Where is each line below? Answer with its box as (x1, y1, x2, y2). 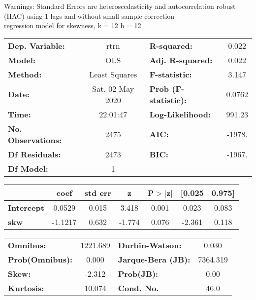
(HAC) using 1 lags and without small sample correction (4, 10, 175, 21)
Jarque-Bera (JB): (118, 253, 191, 265)
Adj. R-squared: (149, 54, 213, 66)
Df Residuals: (8, 148, 61, 160)
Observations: (8, 134, 62, 146)
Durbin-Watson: (118, 239, 182, 251)
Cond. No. (118, 282, 159, 294)
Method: (8, 68, 42, 80)
